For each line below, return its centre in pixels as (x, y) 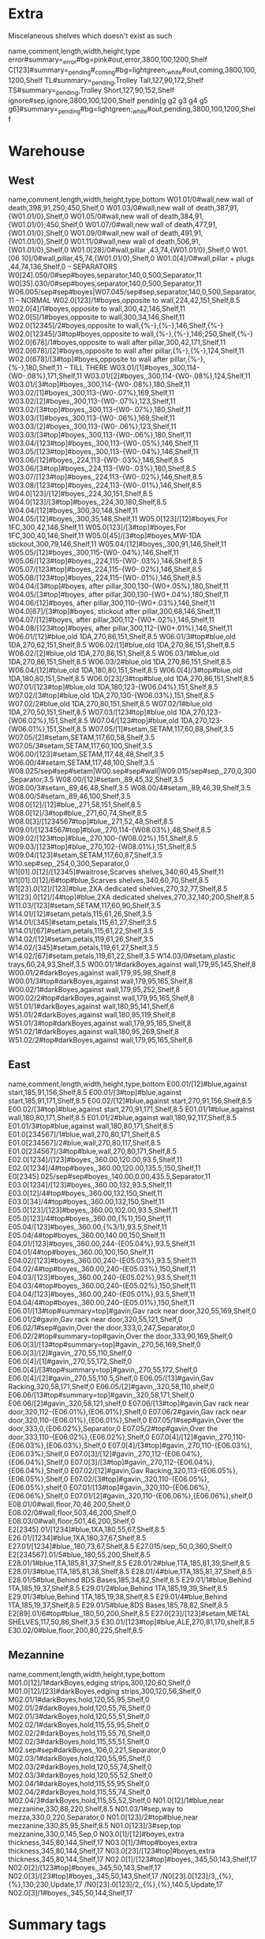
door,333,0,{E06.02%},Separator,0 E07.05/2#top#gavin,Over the (113, 1428)
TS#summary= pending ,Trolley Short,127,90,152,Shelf (91, 91)
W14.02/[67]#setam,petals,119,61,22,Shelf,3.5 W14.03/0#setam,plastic (122, 956)
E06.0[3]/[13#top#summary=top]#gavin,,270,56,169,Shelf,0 (105, 1344)
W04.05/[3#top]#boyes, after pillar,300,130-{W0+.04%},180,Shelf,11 (118, 594)
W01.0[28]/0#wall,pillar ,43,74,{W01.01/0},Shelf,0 (150, 249)
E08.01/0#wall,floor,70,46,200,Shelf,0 (69, 1504)
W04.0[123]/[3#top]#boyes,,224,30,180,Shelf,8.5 (88, 502)
